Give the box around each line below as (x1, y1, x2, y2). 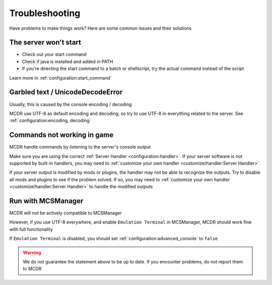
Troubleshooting (9, 8, 81, 19)
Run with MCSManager (9, 196, 84, 205)
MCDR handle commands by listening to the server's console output (9, 144, 151, 150)
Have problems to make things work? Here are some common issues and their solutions (9, 25, 192, 31)
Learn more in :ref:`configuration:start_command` (9, 75, 112, 81)
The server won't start (9, 38, 82, 47)
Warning (23, 249, 41, 255)
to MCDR (23, 266, 42, 272)
